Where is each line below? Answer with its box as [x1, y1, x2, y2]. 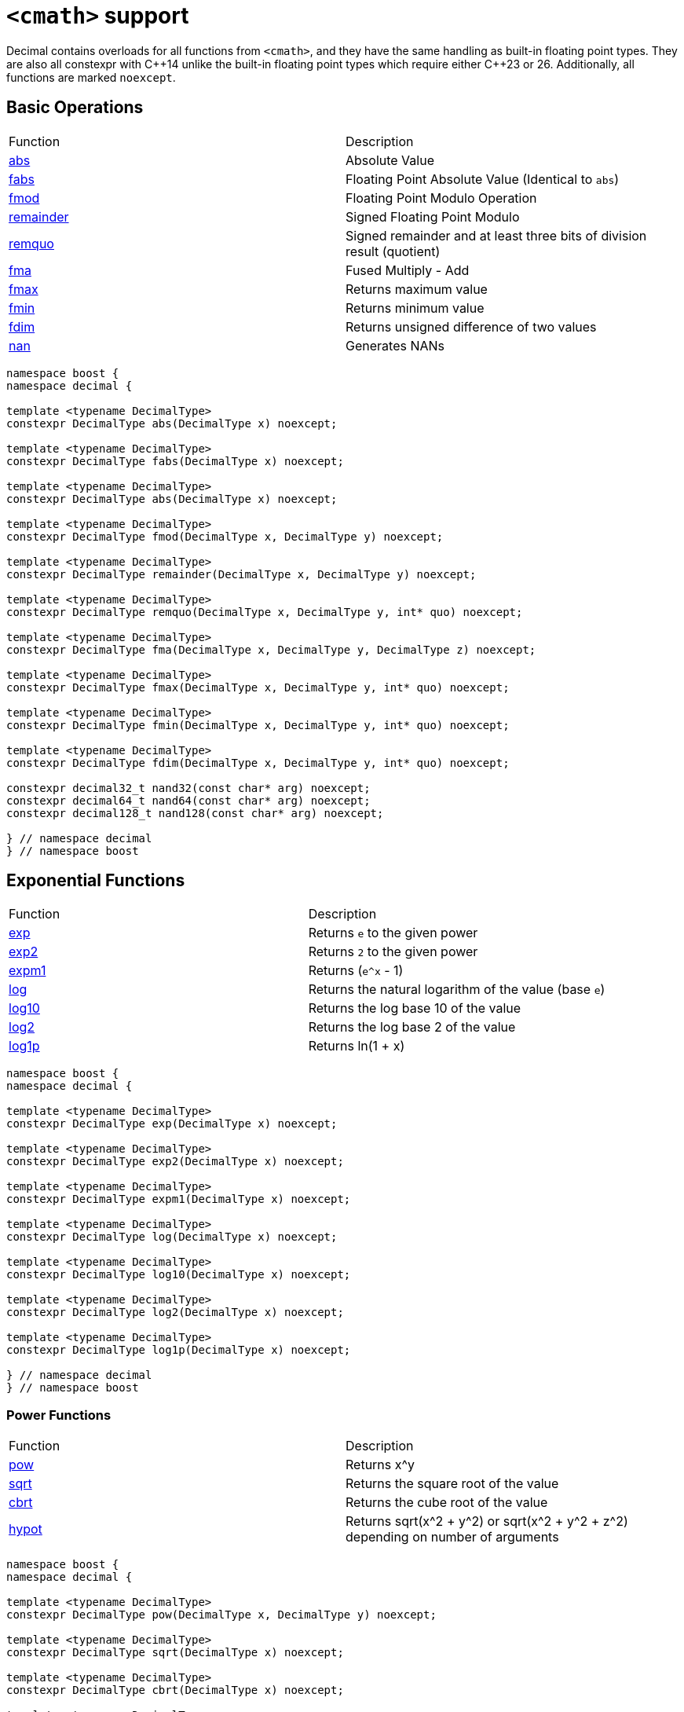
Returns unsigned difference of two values [346, 318, 597, 335]
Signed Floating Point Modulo [346, 208, 520, 225]
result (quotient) [346, 243, 441, 259]
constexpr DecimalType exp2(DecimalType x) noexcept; [6, 1155, 344, 1168]
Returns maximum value [346, 280, 488, 297]
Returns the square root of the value [346, 1476, 559, 1492]
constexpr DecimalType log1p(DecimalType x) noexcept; [6, 1344, 351, 1357]
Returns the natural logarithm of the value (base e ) [308, 981, 605, 998]
